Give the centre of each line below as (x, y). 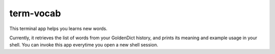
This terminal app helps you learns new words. (58, 29)
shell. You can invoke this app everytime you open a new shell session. (84, 45)
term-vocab (35, 13)
